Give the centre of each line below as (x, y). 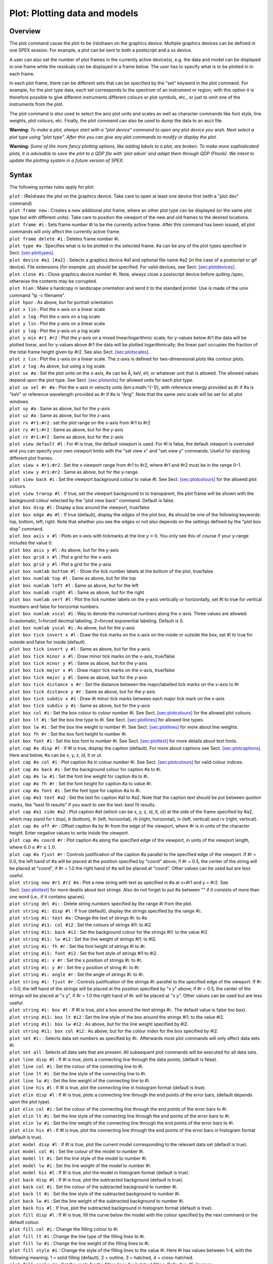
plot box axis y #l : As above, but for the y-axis (64, 550)
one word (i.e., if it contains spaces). (47, 896)
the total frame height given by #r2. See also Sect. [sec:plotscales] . (80, 352)
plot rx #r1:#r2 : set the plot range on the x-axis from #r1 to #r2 (80, 423)
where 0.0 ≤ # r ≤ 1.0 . (33, 847)
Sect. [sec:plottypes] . (32, 253)
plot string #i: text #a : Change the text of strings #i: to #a (78, 918)
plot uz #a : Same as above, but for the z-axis (60, 416)
